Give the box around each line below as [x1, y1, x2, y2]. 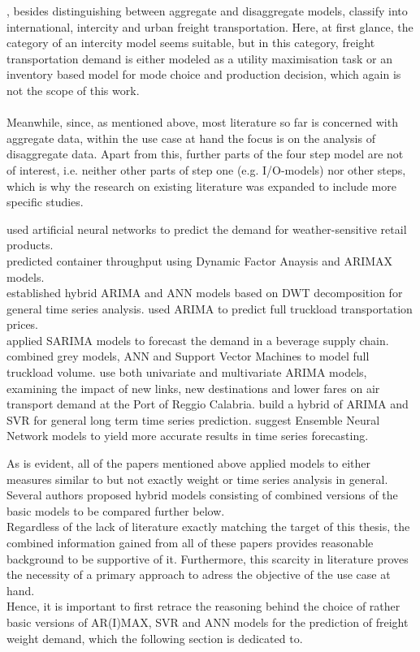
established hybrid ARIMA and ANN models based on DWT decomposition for [6, 284, 403, 301]
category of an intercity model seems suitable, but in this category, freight [6, 34, 375, 51]
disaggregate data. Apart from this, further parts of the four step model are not [6, 145, 404, 162]
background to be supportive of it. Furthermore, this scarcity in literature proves [6, 550, 409, 567]
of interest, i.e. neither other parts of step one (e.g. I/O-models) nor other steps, [6, 161, 406, 178]
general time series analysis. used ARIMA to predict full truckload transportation [6, 300, 413, 317]
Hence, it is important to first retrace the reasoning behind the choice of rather [6, 598, 401, 615]
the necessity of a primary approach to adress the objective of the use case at [6, 566, 391, 583]
